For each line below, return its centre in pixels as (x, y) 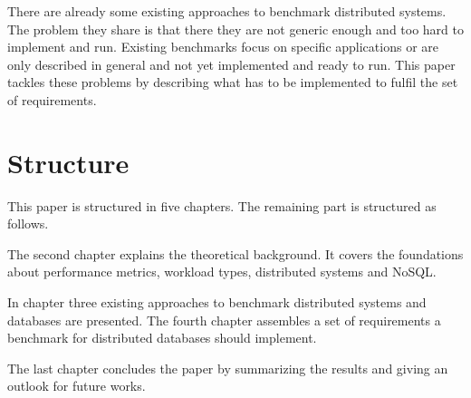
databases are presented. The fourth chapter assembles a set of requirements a (224, 320)
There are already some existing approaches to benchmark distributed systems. (227, 11)
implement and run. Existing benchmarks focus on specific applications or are (223, 47)
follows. (28, 223)
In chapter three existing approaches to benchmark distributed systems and (217, 302)
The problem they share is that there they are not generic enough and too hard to (235, 29)
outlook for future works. (77, 386)
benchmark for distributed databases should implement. (162, 338)
